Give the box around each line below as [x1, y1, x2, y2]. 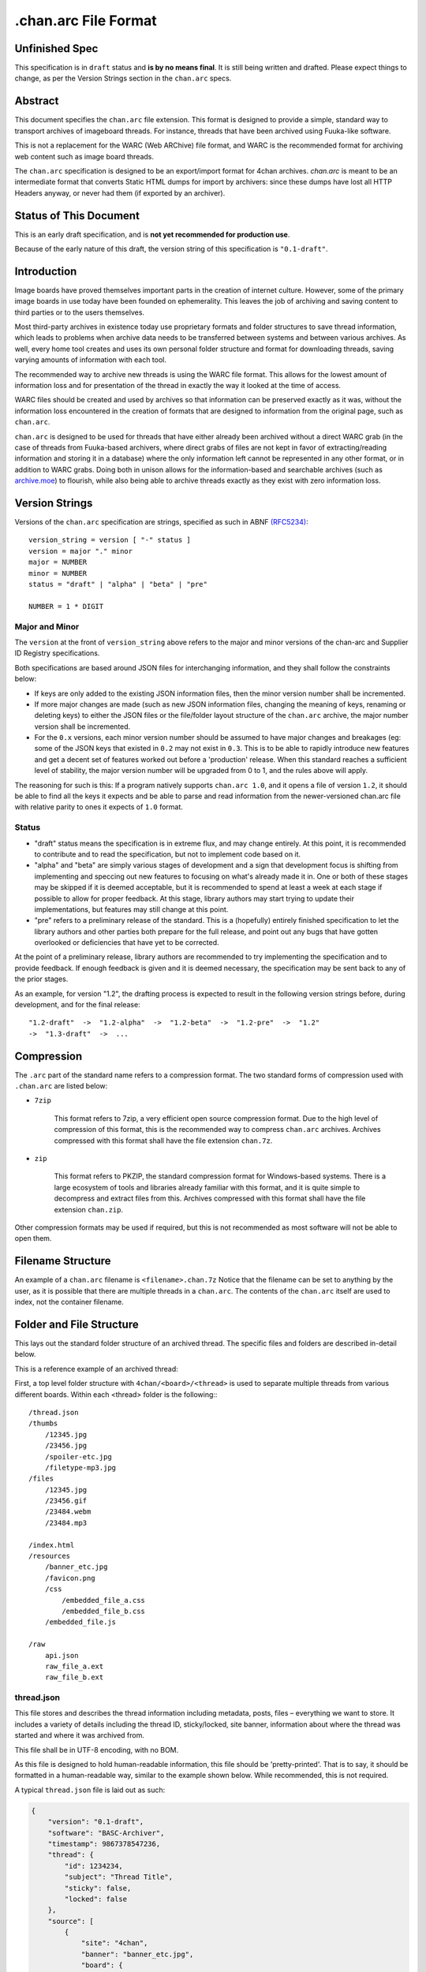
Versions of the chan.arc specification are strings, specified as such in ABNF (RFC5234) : [14, 517, 308, 527]
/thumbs [28, 1419, 58, 1428]
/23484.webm [44, 1507, 92, 1516]
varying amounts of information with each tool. [14, 355, 167, 364]
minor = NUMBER [28, 569, 88, 577]
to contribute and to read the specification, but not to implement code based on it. [34, 849, 301, 859]
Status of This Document [14, 209, 140, 222]
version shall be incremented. [34, 722, 131, 731]
